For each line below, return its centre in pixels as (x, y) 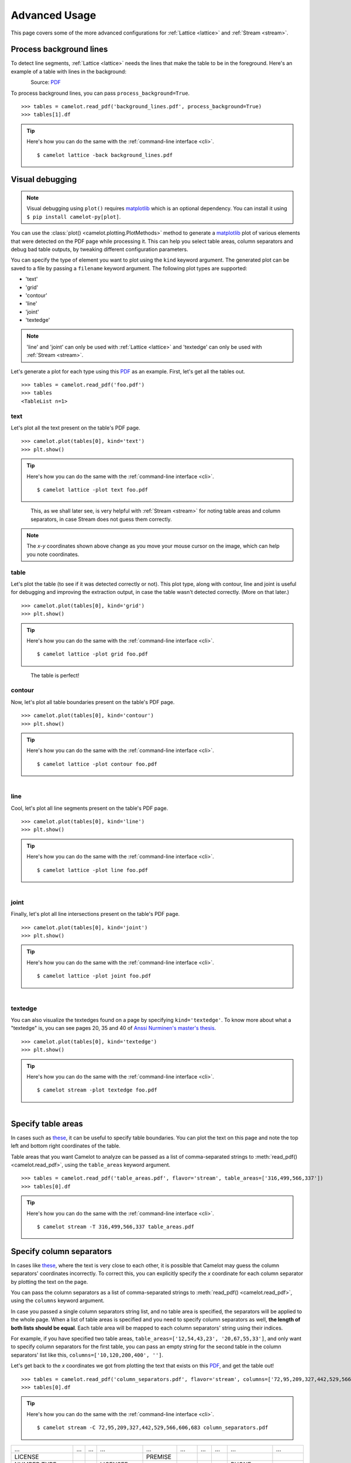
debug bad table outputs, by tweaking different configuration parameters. (99, 249)
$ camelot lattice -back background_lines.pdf (105, 155)
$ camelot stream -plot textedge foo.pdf (97, 1090)
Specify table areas (47, 1124)
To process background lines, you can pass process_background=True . (100, 93)
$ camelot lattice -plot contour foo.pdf (97, 764)
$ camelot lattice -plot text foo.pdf (93, 490)
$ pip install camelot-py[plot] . (74, 217)
